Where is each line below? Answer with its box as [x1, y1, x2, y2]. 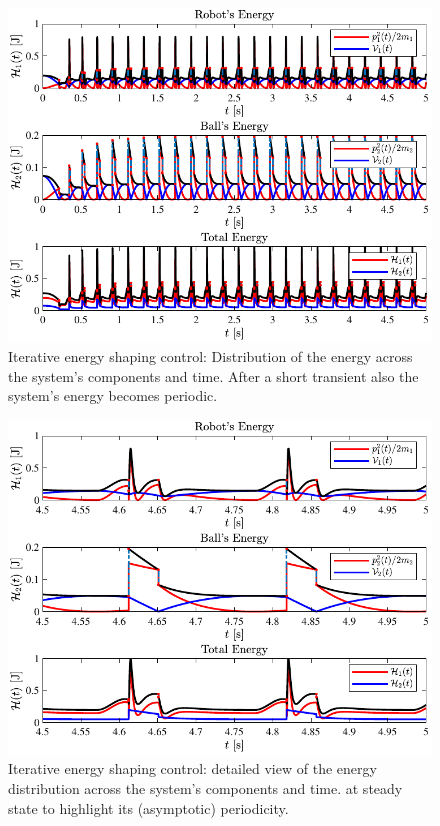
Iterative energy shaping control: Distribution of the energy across [8, 346, 413, 367]
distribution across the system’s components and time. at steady [8, 777, 403, 798]
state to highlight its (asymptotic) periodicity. [8, 797, 289, 818]
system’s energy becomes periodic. [8, 385, 218, 406]
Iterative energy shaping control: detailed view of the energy [8, 758, 377, 779]
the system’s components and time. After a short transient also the [8, 365, 419, 386]
